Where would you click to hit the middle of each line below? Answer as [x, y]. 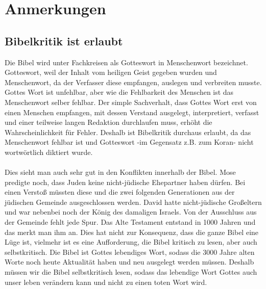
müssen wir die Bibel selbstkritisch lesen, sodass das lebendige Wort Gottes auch [131, 272]
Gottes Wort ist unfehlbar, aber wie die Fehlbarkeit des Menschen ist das [119, 92]
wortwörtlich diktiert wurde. [49, 152]
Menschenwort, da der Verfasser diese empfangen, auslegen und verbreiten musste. [133, 82]
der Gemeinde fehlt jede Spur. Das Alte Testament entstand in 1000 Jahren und [130, 222]
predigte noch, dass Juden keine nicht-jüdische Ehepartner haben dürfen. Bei [125, 182]
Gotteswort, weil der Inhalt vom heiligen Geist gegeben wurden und [111, 72]
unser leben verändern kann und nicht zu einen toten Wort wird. [106, 282]
